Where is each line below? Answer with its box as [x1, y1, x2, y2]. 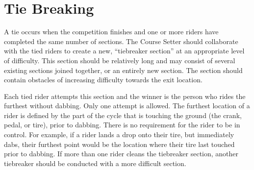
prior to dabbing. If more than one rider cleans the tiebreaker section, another [4, 148, 239, 159]
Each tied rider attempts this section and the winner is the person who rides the [4, 91, 246, 101]
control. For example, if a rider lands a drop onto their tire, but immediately [4, 129, 234, 140]
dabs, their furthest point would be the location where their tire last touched [4, 139, 235, 149]
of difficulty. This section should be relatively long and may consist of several [4, 55, 235, 65]
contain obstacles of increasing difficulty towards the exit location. [4, 74, 203, 85]
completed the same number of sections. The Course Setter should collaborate [4, 36, 238, 46]
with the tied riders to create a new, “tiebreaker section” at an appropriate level [4, 46, 245, 56]
